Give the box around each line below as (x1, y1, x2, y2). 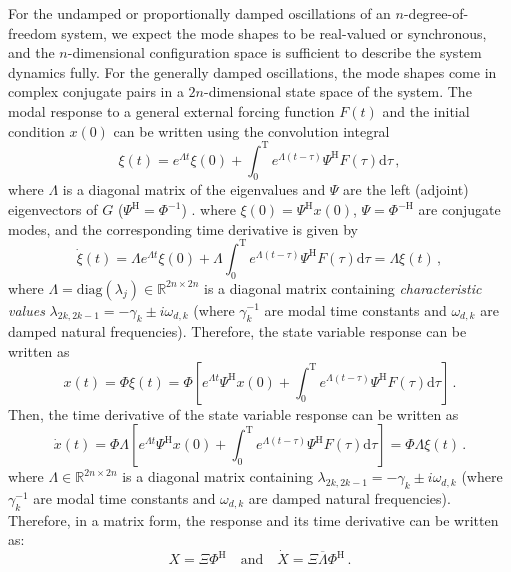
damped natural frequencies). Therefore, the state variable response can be (8, 321, 467, 342)
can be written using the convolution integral (113, 120, 390, 141)
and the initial (382, 100, 470, 121)
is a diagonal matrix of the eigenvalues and (62, 179, 326, 200)
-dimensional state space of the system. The (203, 81, 472, 102)
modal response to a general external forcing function (8, 100, 335, 121)
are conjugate (418, 199, 501, 220)
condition (8, 120, 65, 141)
